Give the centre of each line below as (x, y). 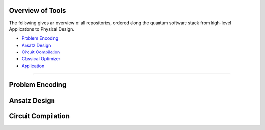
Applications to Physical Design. (42, 29)
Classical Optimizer (41, 59)
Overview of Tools (38, 11)
